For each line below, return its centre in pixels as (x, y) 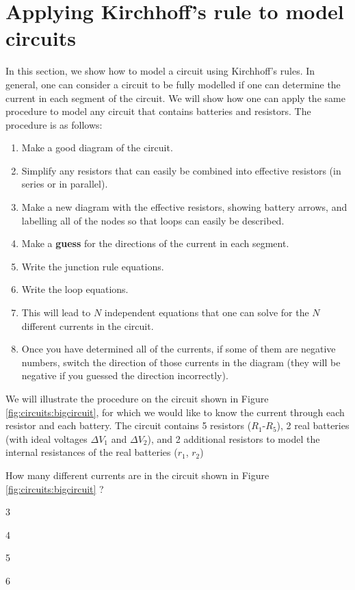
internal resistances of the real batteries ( (92, 452)
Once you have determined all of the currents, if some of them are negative (179, 349)
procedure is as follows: (54, 124)
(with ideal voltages (47, 438)
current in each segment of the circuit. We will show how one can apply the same (175, 98)
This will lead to (56, 312)
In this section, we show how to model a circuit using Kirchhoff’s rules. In (160, 71)
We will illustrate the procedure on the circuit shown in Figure (137, 398)
